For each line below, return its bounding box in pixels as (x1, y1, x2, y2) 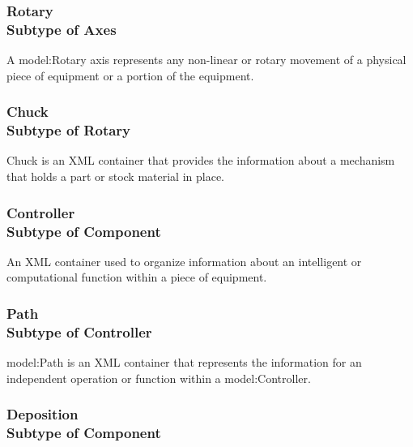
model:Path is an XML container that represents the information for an (6, 354, 362, 371)
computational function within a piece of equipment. (6, 269, 267, 286)
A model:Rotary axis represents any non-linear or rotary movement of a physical (6, 51, 407, 68)
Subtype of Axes (6, 19, 117, 39)
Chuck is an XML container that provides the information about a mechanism (6, 152, 395, 169)
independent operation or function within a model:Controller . (6, 369, 311, 386)
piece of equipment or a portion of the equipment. (6, 67, 254, 84)
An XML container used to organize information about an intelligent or (6, 252, 362, 269)
